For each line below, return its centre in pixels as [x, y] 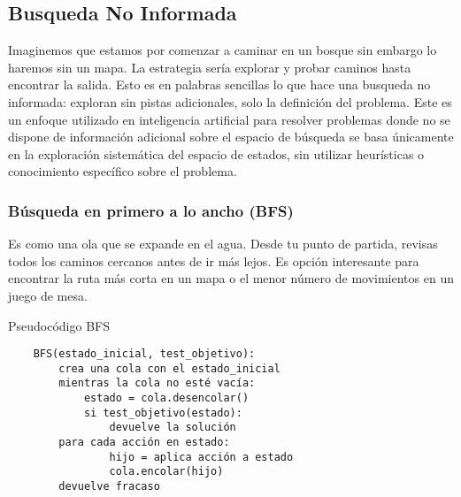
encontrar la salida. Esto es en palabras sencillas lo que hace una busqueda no [219, 84]
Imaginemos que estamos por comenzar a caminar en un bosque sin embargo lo [223, 50]
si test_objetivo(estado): [163, 413]
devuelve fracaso [109, 487]
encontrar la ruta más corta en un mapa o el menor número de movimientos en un [231, 278]
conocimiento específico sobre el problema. [123, 171]
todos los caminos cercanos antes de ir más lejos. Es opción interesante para [214, 260]
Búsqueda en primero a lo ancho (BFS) [151, 210]
